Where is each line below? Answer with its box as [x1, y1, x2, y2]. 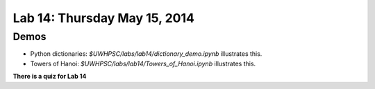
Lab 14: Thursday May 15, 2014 [12, 10, 194, 26]
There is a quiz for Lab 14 [12, 72, 87, 81]
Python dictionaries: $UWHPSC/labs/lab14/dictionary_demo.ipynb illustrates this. [30, 50, 262, 58]
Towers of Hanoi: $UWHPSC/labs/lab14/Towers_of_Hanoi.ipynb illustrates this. [30, 59, 256, 68]
